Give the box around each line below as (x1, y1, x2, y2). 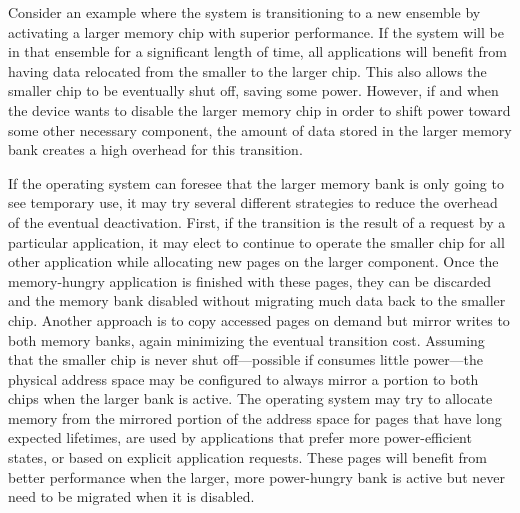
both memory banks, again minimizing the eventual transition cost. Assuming (8, 329, 485, 350)
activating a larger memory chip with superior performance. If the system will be (8, 21, 504, 42)
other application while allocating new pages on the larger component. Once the (8, 251, 499, 272)
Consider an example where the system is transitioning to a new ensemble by (8, 2, 481, 22)
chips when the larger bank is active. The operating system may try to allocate (8, 388, 493, 409)
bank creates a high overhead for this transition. (8, 139, 303, 160)
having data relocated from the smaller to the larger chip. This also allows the (8, 60, 487, 81)
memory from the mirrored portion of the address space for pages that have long (8, 407, 502, 428)
